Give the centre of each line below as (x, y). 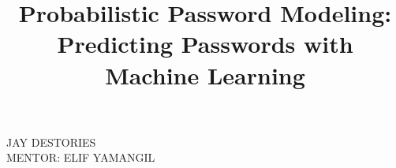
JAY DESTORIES (51, 142)
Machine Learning (205, 75)
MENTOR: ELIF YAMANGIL (81, 157)
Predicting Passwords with (205, 44)
